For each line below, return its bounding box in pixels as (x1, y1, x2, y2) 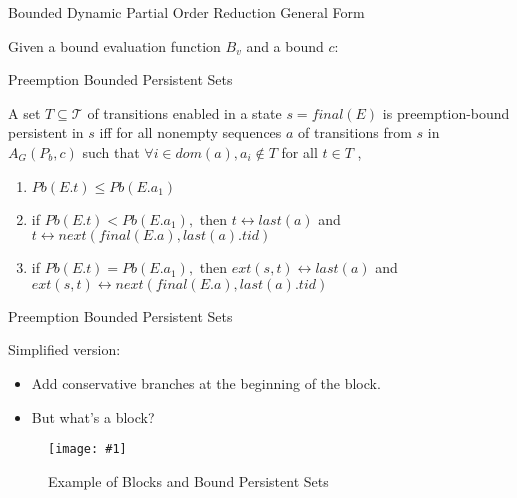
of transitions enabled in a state (87, 102, 282, 123)
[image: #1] (48, 442, 127, 457)
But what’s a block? (31, 406, 155, 427)
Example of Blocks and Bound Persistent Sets (48, 470, 329, 491)
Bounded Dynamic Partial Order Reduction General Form (8, 2, 365, 22)
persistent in (8, 122, 84, 143)
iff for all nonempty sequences (99, 122, 282, 143)
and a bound (246, 35, 324, 56)
